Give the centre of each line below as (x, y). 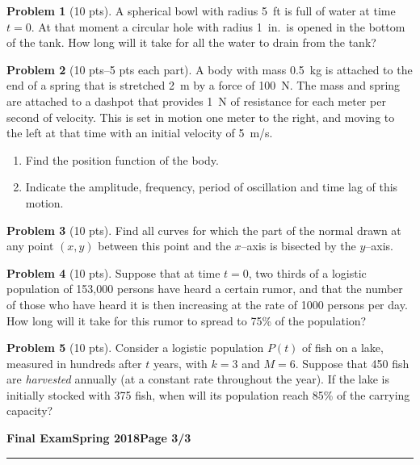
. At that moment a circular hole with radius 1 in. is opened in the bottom (218, 26)
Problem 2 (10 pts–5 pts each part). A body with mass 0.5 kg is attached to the (210, 69)
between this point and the (164, 246)
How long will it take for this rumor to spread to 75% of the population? (187, 320)
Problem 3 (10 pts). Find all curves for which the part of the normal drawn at (204, 230)
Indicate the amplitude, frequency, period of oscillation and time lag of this (212, 187)
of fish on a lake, (343, 348)
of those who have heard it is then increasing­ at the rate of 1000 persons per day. (207, 304)
